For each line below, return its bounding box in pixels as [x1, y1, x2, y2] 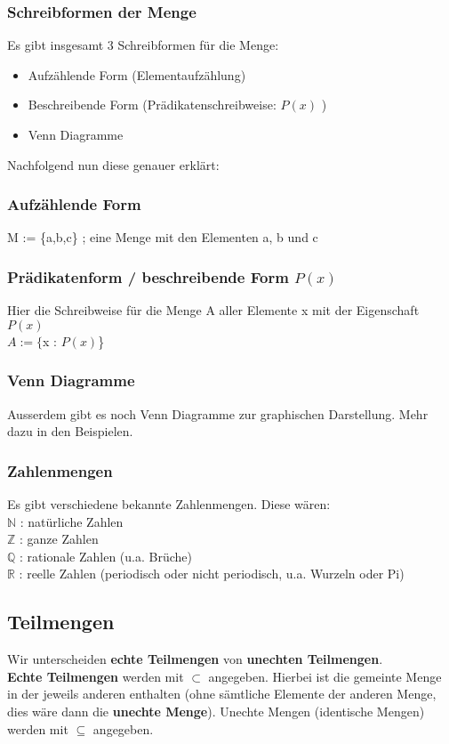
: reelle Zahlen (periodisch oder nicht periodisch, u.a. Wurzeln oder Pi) [19, 564, 405, 583]
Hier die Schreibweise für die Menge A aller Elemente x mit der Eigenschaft [7, 301, 420, 319]
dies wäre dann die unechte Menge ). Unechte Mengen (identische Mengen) [7, 701, 425, 720]
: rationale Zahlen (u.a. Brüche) [20, 546, 192, 565]
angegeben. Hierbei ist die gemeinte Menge [208, 667, 442, 685]
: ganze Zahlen [20, 530, 99, 548]
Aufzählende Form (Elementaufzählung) [28, 65, 246, 84]
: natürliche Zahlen [20, 512, 124, 530]
